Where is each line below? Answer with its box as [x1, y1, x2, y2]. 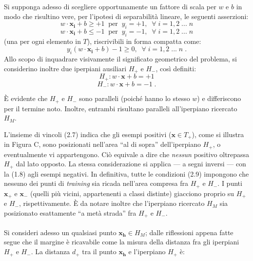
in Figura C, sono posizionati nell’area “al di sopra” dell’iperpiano [4, 139, 201, 149]
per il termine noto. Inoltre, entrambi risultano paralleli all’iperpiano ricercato [4, 103, 237, 113]
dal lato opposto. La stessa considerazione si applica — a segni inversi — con [16, 159, 246, 169]
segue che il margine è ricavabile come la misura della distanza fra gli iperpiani [4, 237, 239, 247]
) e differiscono [197, 93, 241, 103]
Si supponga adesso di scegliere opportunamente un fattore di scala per [4, 1, 216, 11]
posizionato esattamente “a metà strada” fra [4, 207, 136, 218]
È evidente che [4, 93, 48, 103]
